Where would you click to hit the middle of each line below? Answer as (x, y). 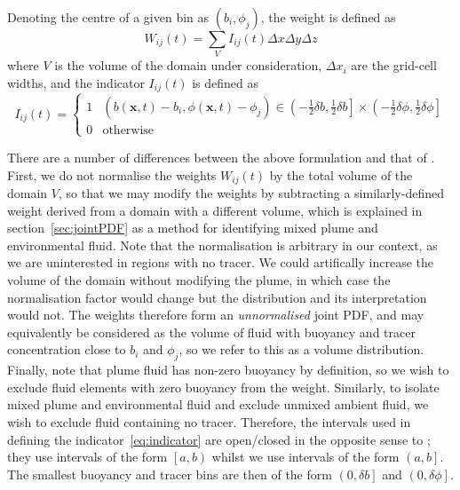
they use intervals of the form (87, 457)
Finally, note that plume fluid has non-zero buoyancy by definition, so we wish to (228, 370)
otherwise (128, 130)
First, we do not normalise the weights (112, 174)
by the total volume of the (341, 174)
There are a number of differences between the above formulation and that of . (221, 157)
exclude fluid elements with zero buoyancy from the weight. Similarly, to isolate (223, 387)
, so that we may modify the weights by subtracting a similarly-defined (251, 192)
